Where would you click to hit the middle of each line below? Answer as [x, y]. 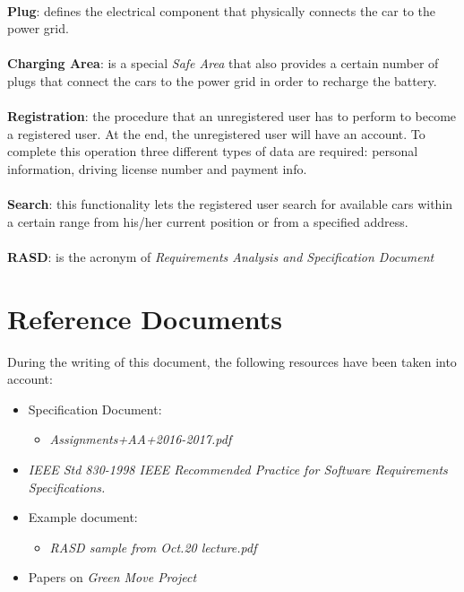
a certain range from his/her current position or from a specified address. [208, 221]
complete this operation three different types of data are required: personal [213, 151]
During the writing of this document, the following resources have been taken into [232, 361]
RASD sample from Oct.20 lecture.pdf [153, 547]
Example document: [83, 517]
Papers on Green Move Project [112, 577]
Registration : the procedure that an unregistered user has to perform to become [232, 116]
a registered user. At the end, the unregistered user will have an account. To [216, 133]
